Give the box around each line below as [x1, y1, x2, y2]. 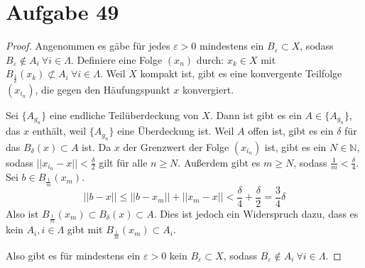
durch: [196, 52, 224, 67]
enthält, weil [32, 123, 87, 138]
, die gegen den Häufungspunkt [35, 82, 170, 96]
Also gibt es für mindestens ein [6, 247, 141, 262]
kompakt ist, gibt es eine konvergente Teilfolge [140, 66, 342, 81]
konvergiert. [182, 82, 234, 96]
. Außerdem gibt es [178, 155, 261, 169]
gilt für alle [99, 155, 148, 169]
